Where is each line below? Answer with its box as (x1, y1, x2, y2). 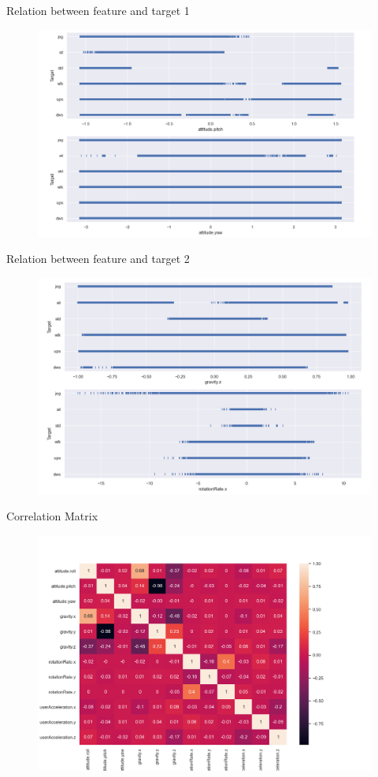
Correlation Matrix (6, 508, 98, 524)
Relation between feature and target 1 (6, 2, 190, 18)
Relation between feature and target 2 (6, 250, 190, 267)
